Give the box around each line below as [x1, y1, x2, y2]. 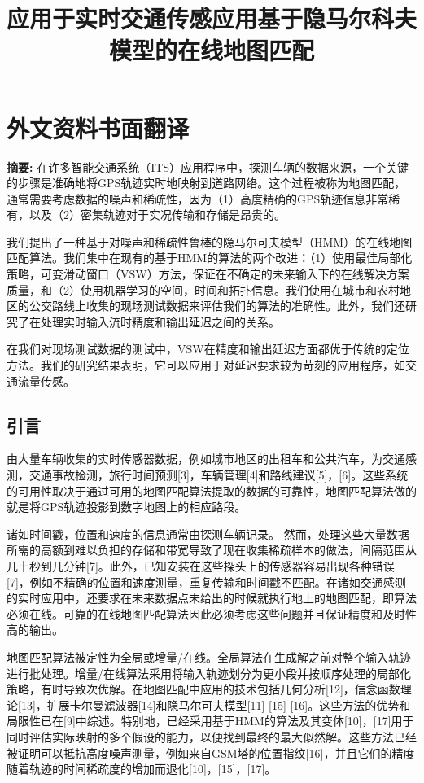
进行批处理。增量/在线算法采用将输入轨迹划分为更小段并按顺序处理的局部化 [7, 664, 411, 681]
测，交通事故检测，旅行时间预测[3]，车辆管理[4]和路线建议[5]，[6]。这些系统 [7, 466, 409, 483]
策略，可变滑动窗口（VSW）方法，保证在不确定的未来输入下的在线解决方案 [7, 265, 409, 282]
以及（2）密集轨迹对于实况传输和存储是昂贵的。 [28, 206, 286, 223]
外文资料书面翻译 [7, 111, 190, 144]
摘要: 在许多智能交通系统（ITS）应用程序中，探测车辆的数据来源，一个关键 [7, 158, 409, 175]
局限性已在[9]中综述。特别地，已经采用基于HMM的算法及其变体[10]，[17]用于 [7, 712, 414, 729]
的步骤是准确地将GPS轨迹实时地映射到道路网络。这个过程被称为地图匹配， [7, 174, 406, 191]
